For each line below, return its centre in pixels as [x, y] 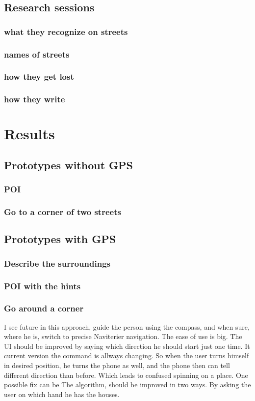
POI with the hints [42, 286]
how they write [35, 99]
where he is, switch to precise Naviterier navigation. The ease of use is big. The [123, 336]
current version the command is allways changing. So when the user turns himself [127, 355]
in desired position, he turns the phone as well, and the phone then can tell [117, 365]
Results [29, 134]
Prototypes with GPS [60, 239]
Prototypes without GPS [68, 165]
